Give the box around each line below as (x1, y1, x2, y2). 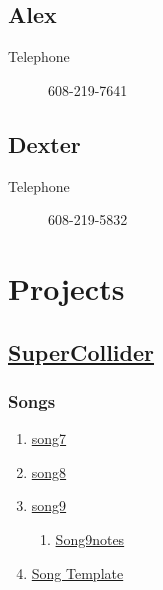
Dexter (8, 128, 81, 159)
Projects (8, 267, 125, 308)
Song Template (31, 562, 124, 583)
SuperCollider (8, 336, 155, 367)
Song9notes (55, 528, 125, 549)
